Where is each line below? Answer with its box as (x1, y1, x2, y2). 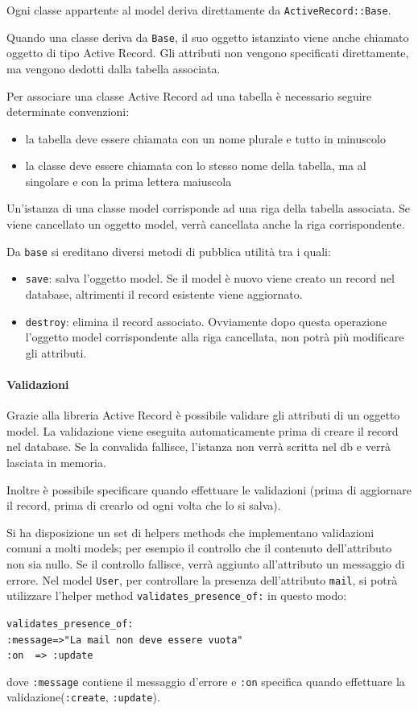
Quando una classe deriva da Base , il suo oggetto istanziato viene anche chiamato (6, 28, 409, 45)
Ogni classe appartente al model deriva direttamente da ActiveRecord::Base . (6, 2, 391, 18)
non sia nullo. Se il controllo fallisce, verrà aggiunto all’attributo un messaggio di (6, 555, 405, 572)
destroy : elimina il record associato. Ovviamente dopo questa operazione (25, 312, 387, 329)
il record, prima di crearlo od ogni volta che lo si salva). (6, 497, 281, 514)
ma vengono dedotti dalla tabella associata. (6, 60, 221, 76)
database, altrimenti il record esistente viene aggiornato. (25, 285, 303, 302)
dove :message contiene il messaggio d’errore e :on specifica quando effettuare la (6, 672, 405, 689)
